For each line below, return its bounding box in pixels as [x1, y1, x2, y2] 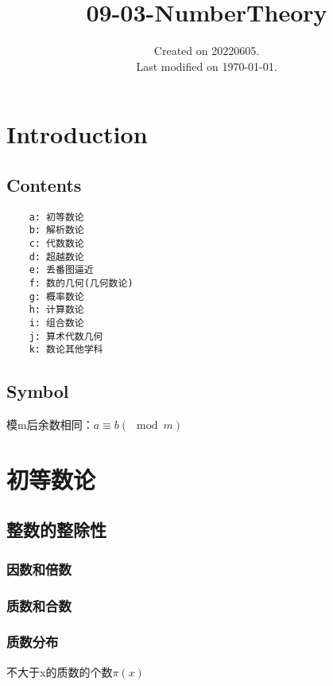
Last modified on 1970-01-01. [136, 57, 277, 74]
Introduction [6, 118, 148, 150]
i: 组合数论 [29, 317, 84, 329]
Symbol [6, 379, 69, 403]
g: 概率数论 [29, 290, 84, 302]
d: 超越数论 [29, 251, 84, 263]
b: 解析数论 [29, 224, 84, 236]
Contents [6, 172, 82, 197]
